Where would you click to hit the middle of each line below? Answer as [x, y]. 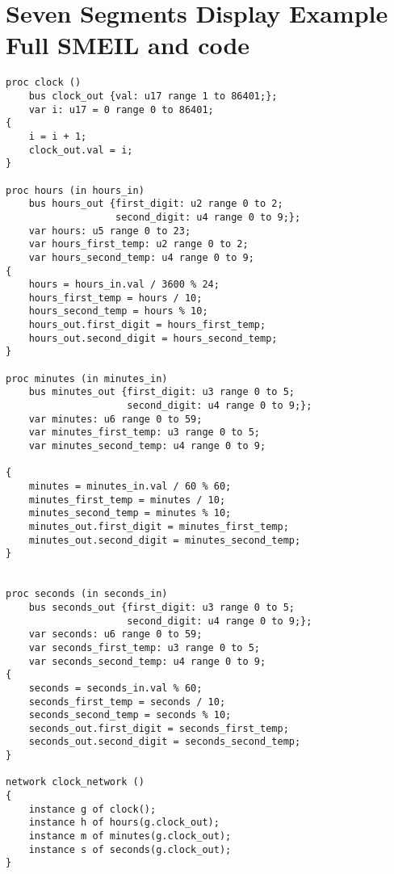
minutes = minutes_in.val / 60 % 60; [130, 486]
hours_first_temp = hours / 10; [115, 298]
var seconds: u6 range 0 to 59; [115, 634]
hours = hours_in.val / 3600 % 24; [124, 285]
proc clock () [44, 83]
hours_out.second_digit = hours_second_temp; [153, 338]
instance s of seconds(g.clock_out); [130, 849]
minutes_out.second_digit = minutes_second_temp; [165, 540]
